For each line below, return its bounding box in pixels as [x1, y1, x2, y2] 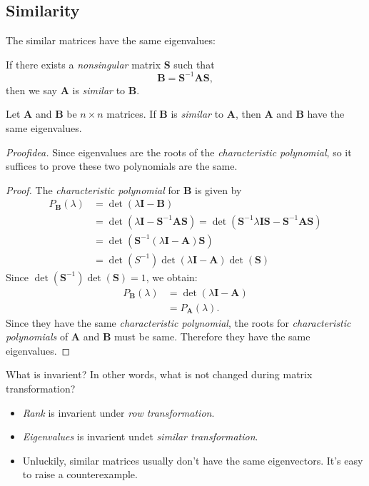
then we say [6, 82, 58, 97]
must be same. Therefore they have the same [114, 329, 310, 344]
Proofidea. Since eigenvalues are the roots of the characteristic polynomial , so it [6, 144, 352, 159]
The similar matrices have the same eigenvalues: [6, 33, 216, 48]
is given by [195, 182, 242, 197]
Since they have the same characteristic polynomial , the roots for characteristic [6, 315, 351, 330]
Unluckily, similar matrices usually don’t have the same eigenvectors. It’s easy [22, 452, 363, 467]
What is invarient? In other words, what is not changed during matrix [6, 367, 313, 382]
